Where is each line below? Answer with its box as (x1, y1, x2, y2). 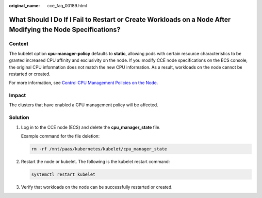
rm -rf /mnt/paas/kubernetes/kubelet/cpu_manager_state (31, 146, 167, 151)
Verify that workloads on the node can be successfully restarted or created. (21, 184, 173, 190)
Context (9, 40, 29, 47)
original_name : (9, 3, 40, 8)
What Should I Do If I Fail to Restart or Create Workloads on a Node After (9, 15, 231, 24)
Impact (9, 92, 26, 99)
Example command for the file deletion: (21, 133, 100, 139)
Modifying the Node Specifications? (9, 26, 121, 34)
